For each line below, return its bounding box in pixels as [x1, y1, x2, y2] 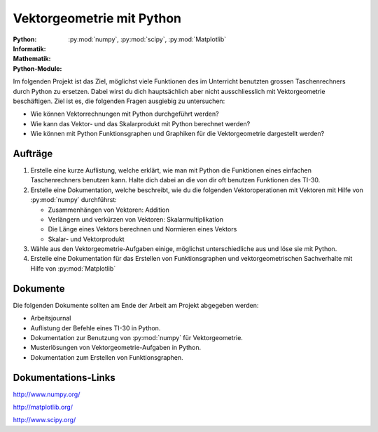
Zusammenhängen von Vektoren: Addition [48, 205, 169, 214]
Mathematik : [13, 55, 52, 63]
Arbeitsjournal [30, 314, 71, 323]
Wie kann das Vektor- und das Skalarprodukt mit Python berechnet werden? [30, 119, 251, 128]
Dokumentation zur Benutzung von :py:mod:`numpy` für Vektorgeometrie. [30, 333, 243, 342]
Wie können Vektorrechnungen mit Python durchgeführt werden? [30, 109, 220, 119]
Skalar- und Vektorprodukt [48, 235, 125, 243]
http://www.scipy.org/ [13, 416, 76, 424]
